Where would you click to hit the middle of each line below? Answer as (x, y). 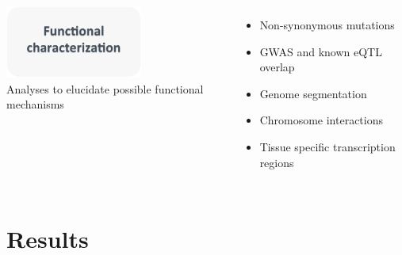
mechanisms (35, 104)
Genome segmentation (313, 93)
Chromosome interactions (322, 120)
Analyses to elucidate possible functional (105, 88)
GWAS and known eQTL (321, 51)
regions (277, 162)
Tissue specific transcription (327, 146)
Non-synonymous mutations (327, 25)
